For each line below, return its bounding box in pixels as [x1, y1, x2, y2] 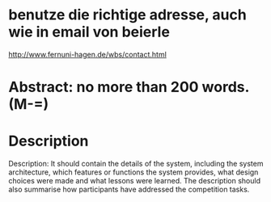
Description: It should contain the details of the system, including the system [8, 159, 264, 169]
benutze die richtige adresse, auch [8, 6, 247, 24]
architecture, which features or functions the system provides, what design [8, 167, 259, 177]
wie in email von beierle [8, 23, 170, 41]
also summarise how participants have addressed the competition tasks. [8, 184, 250, 195]
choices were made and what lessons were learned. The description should [8, 176, 261, 186]
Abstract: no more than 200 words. [8, 78, 249, 96]
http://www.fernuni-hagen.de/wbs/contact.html [8, 49, 167, 59]
